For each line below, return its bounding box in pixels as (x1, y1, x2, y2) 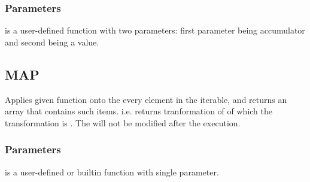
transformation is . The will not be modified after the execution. (5, 116, 241, 129)
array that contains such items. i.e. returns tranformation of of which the (5, 105, 273, 117)
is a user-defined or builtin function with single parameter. (5, 165, 219, 178)
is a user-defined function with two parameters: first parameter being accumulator (5, 24, 305, 37)
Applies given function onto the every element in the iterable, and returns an (5, 93, 287, 105)
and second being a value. (5, 35, 99, 48)
